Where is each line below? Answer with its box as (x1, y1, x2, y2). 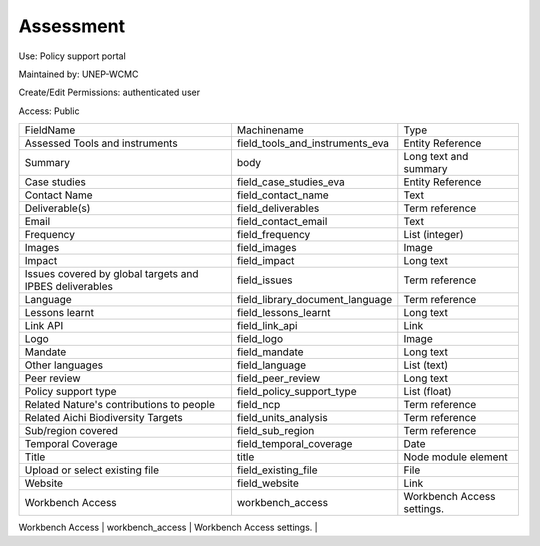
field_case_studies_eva (236, 175, 345, 189)
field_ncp (236, 398, 281, 412)
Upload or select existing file (24, 463, 160, 477)
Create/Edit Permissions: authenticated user (18, 86, 200, 99)
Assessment (18, 15, 125, 37)
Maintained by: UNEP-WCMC (18, 68, 139, 80)
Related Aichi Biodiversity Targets (24, 411, 184, 425)
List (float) (403, 385, 452, 399)
